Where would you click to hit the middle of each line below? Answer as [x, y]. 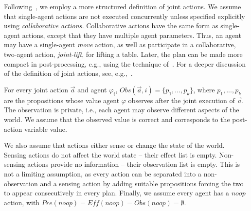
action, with [22, 202]
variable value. [45, 129]
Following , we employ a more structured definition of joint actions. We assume [123, 6]
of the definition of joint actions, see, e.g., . [68, 73]
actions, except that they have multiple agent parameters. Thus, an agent [132, 35]
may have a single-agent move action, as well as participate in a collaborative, [120, 44]
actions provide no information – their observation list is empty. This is [134, 164]
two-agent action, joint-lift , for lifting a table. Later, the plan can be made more [123, 54]
